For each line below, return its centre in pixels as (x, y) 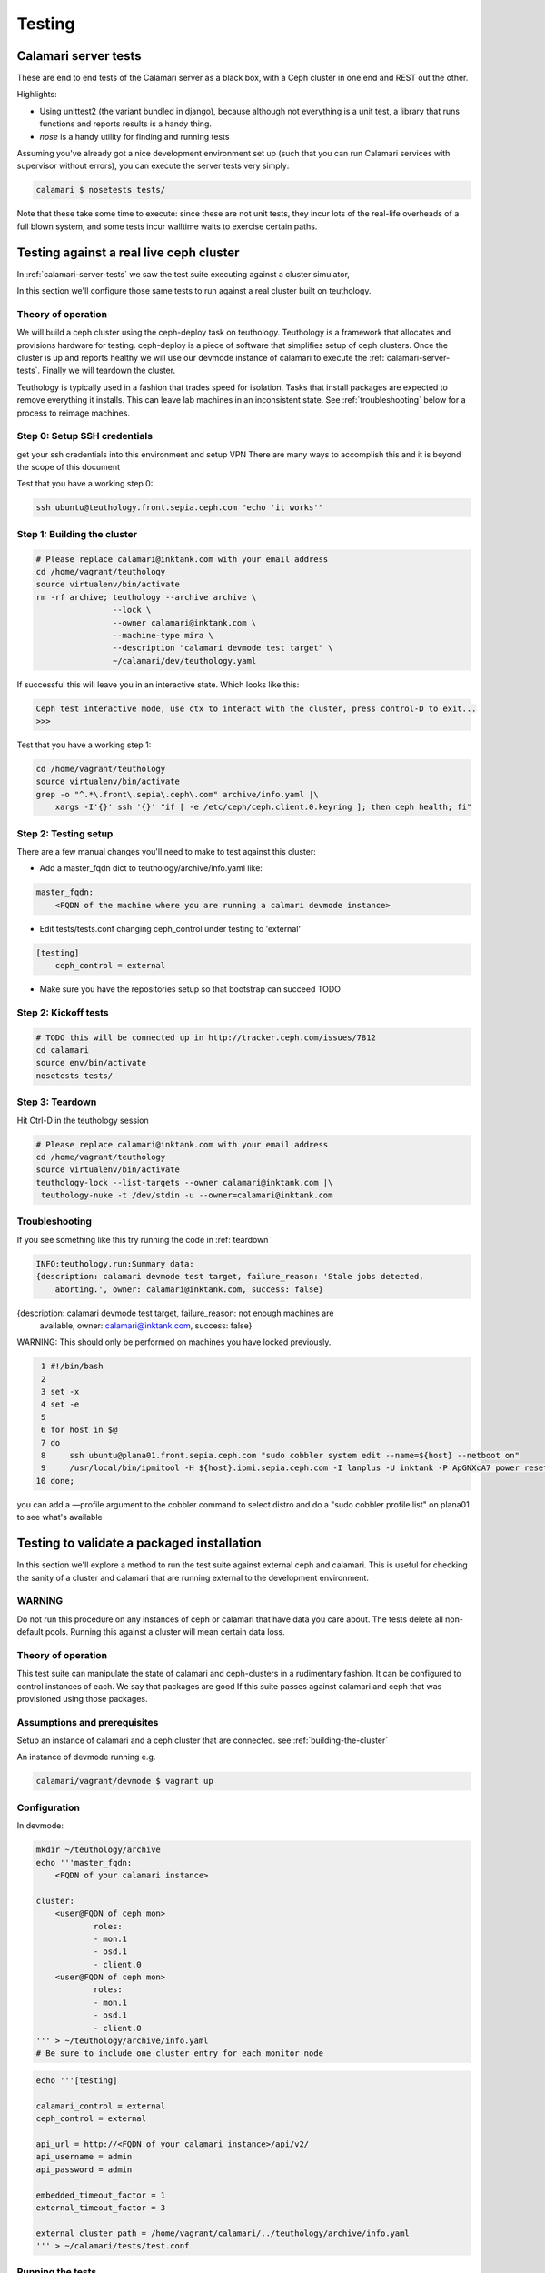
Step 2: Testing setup (65, 834)
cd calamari (63, 1050)
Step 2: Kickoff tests (63, 1012)
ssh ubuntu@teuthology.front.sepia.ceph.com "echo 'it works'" (180, 508)
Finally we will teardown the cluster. (109, 370)
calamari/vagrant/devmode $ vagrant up (124, 1781)
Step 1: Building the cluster (77, 534)
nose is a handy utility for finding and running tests (134, 136)
